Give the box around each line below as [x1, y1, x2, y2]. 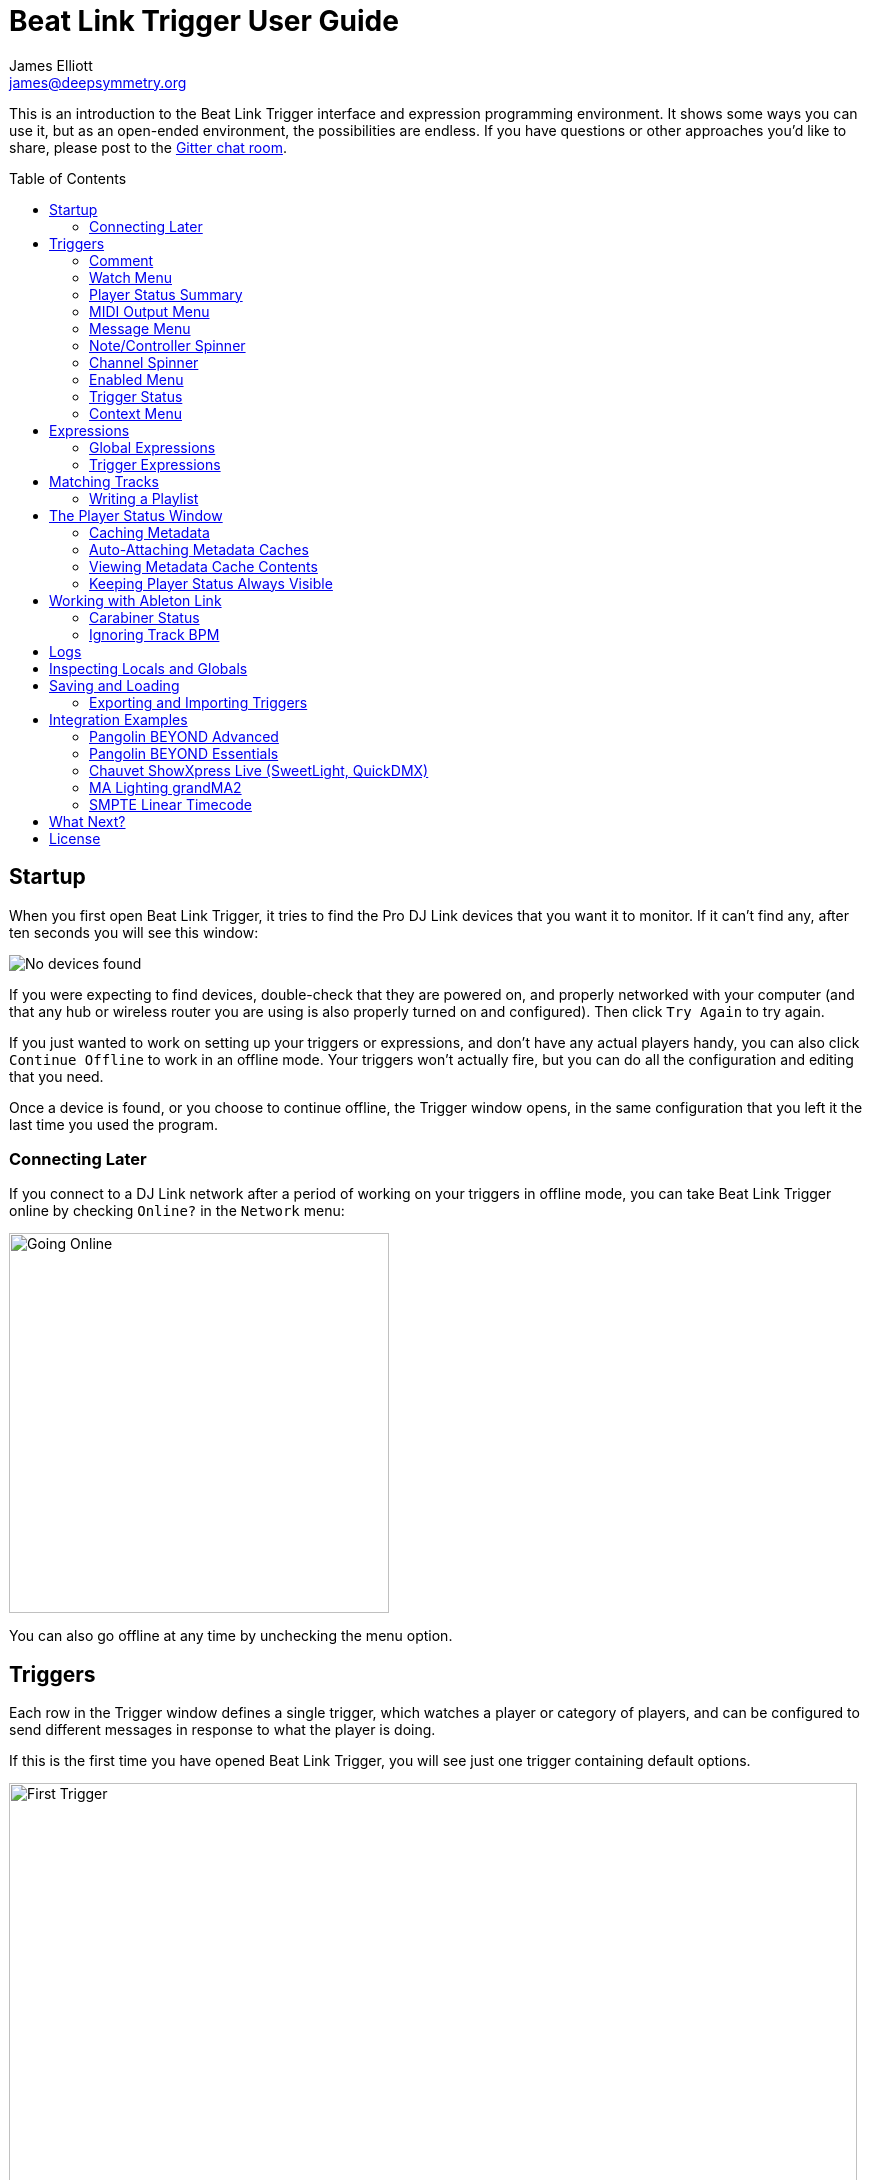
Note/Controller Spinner [89, 336, 246, 354]
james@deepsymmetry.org [9, 73, 187, 91]
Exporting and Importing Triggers [89, 693, 308, 711]
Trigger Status [89, 387, 183, 405]
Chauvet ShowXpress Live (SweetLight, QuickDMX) [89, 761, 429, 779]
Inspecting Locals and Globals [49, 659, 248, 677]
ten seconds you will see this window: [9, 923, 259, 941]
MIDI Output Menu [89, 302, 210, 320]
